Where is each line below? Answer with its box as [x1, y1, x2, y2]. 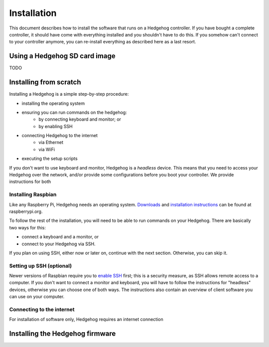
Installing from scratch [9, 78, 82, 87]
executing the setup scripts [21, 156, 78, 162]
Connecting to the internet [9, 306, 75, 313]
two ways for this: [9, 224, 46, 230]
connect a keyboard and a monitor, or [21, 234, 99, 240]
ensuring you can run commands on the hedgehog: [21, 109, 127, 115]
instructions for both [9, 178, 51, 184]
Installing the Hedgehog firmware [9, 330, 116, 338]
